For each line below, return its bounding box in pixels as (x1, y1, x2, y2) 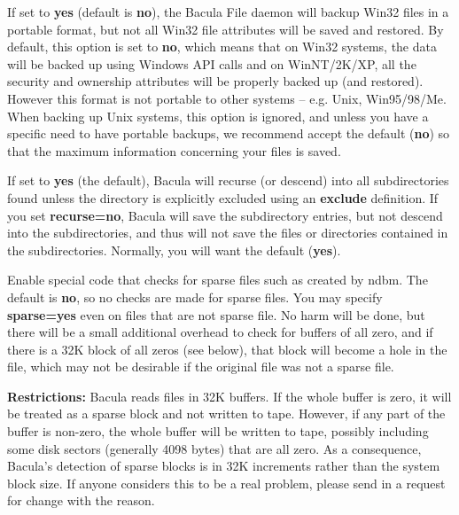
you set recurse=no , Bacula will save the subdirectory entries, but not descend (7, 206, 443, 224)
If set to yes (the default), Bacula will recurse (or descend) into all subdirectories (7, 171, 449, 190)
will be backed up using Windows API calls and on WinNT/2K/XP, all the (7, 54, 416, 73)
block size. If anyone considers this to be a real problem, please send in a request (7, 473, 446, 492)
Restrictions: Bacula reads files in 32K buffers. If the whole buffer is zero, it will (7, 386, 452, 405)
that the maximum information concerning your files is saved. (7, 141, 341, 160)
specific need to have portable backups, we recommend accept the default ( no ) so (7, 124, 450, 143)
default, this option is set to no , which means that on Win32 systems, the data (7, 37, 437, 56)
